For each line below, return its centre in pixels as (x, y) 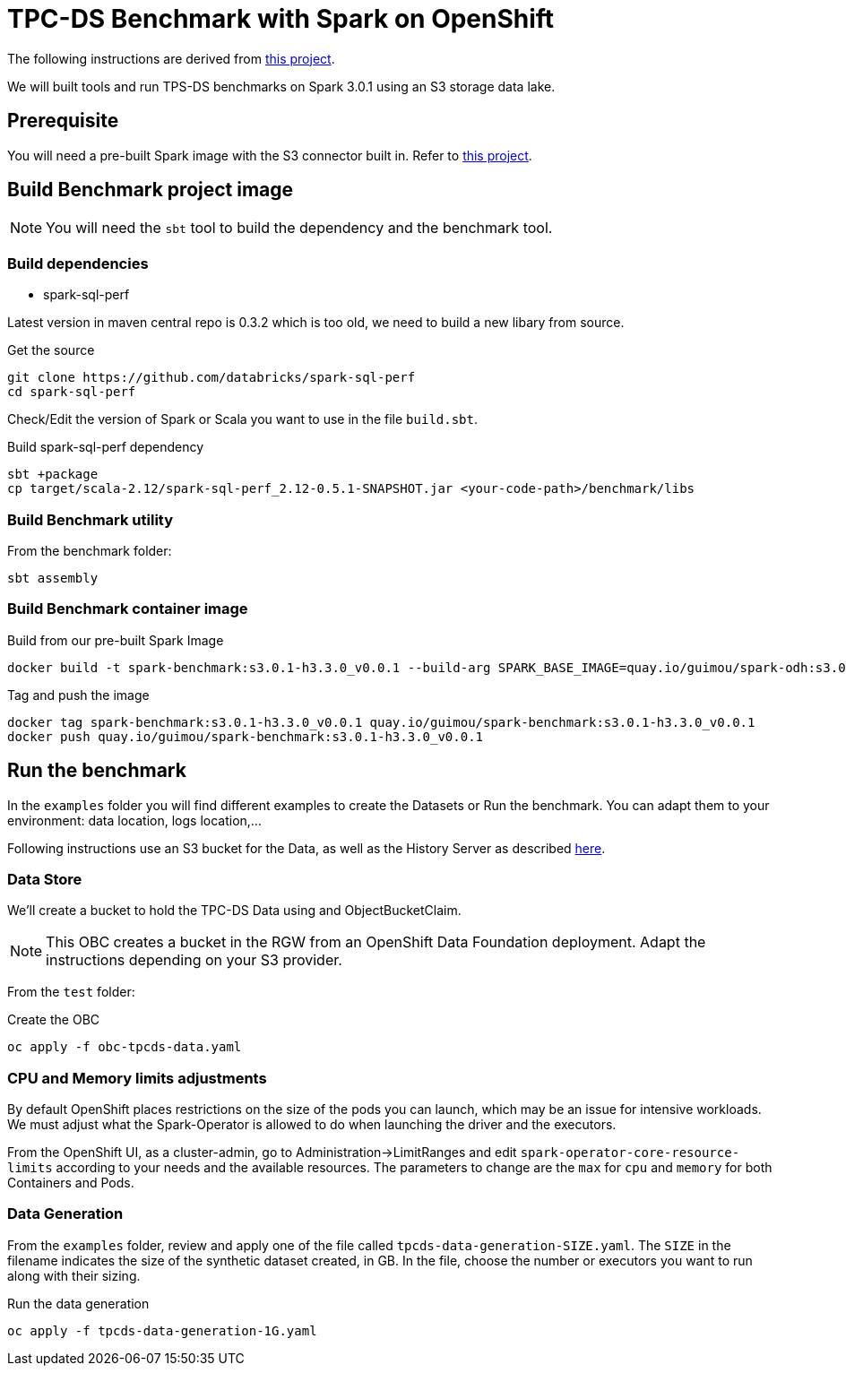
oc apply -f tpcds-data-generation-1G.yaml (162, 1330)
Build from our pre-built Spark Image (116, 640)
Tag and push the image (78, 695)
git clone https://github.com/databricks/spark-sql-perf (211, 378)
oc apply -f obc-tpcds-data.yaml (125, 1047)
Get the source (51, 350)
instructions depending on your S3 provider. (194, 960)
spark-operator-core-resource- (630, 1153)
